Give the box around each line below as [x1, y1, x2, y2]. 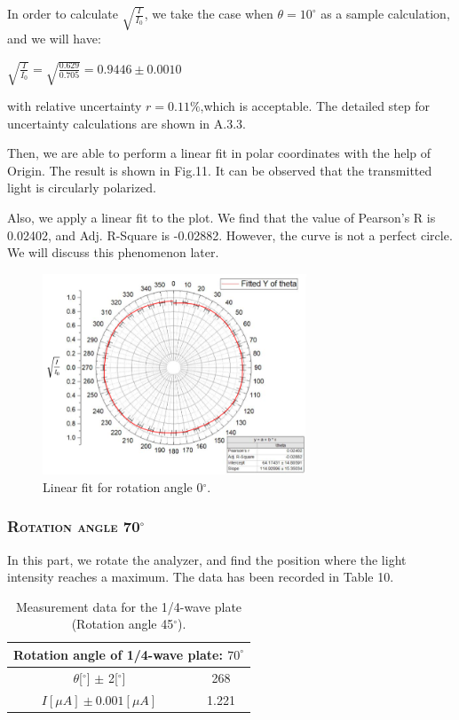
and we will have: [7, 29, 101, 48]
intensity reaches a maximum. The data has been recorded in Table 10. [7, 567, 394, 586]
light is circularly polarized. [7, 178, 156, 197]
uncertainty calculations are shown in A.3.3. [7, 113, 246, 132]
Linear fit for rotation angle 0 [43, 477, 203, 496]
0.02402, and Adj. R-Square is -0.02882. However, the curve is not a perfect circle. [7, 225, 453, 244]
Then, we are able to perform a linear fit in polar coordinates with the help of [7, 144, 431, 162]
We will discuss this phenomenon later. [7, 243, 219, 262]
